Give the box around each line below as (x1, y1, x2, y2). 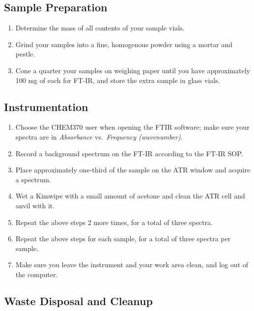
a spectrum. (15, 174, 51, 184)
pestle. (15, 49, 35, 59)
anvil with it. (15, 200, 55, 210)
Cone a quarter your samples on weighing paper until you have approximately (15, 65, 250, 75)
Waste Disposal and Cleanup (4, 293, 153, 308)
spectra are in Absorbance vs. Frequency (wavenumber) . (15, 131, 183, 141)
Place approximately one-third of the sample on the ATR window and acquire (15, 165, 251, 175)
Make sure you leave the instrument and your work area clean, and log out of (15, 259, 249, 270)
